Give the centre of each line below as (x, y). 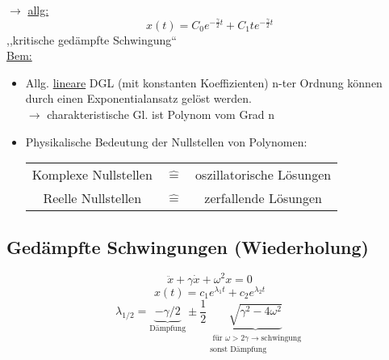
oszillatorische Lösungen (264, 175)
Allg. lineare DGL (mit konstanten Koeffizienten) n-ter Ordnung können (204, 82)
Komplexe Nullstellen (92, 175)
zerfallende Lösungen (263, 198)
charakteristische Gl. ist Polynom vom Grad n (161, 114)
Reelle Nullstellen (92, 198)
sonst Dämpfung (238, 349)
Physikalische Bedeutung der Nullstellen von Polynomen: (166, 141)
